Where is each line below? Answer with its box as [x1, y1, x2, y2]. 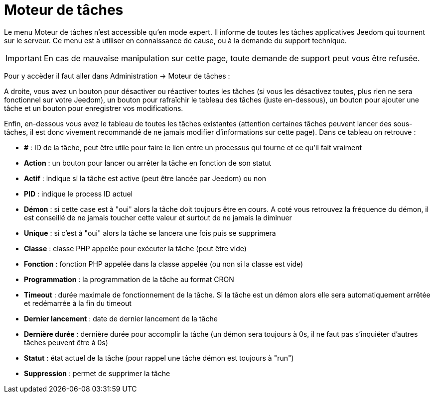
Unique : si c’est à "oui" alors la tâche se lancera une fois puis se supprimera [24, 228, 276, 237]
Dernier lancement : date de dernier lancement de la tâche [24, 314, 218, 323]
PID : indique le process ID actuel [24, 189, 133, 198]
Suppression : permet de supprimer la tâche [24, 369, 170, 378]
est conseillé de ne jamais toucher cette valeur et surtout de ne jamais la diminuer [24, 213, 292, 222]
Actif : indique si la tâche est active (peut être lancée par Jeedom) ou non [24, 174, 266, 183]
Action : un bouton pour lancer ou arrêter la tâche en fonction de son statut [24, 158, 272, 167]
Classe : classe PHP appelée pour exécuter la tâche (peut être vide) [24, 244, 247, 253]
